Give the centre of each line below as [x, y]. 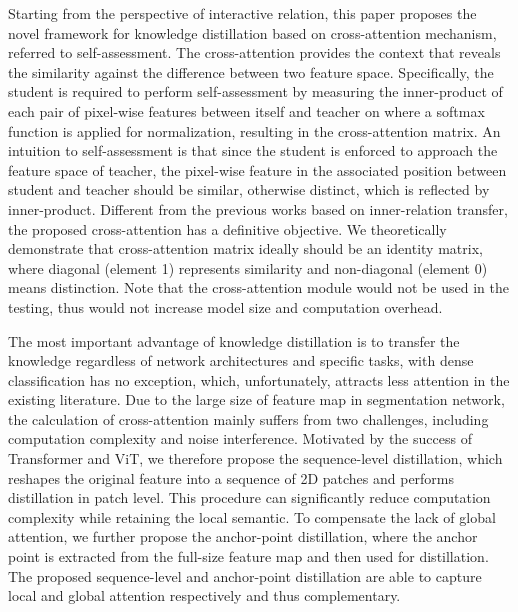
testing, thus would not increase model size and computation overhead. [225, 306]
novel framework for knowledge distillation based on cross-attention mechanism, [252, 32]
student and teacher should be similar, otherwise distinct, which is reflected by [249, 189]
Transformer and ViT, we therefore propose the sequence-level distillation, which [255, 458]
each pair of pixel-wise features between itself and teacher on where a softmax [246, 110]
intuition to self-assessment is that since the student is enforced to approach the [253, 150]
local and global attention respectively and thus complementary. [204, 595]
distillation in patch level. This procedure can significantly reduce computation [249, 497]
